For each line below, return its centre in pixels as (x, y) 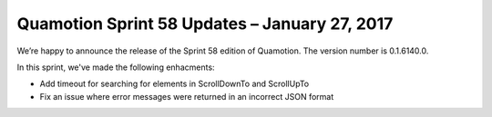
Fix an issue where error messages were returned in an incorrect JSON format (187, 96)
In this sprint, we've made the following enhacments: (116, 67)
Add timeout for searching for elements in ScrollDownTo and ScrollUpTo (174, 84)
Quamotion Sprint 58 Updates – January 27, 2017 (205, 24)
